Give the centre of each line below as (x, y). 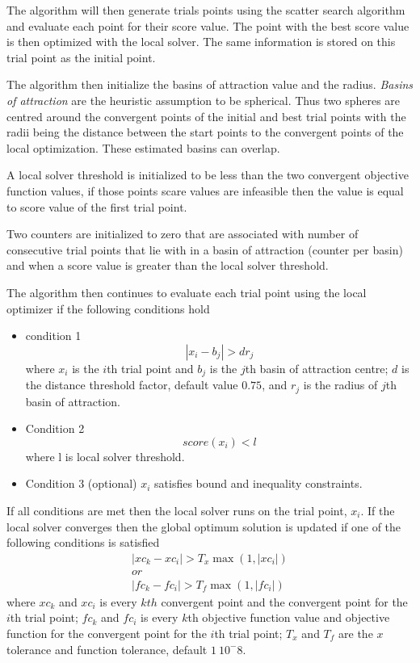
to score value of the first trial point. (97, 206)
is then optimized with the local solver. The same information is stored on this (201, 42)
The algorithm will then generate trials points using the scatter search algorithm (206, 10)
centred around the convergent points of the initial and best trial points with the (206, 116)
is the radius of (340, 385)
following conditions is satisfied (83, 542)
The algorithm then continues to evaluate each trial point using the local (187, 292)
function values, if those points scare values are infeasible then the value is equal (205, 190)
